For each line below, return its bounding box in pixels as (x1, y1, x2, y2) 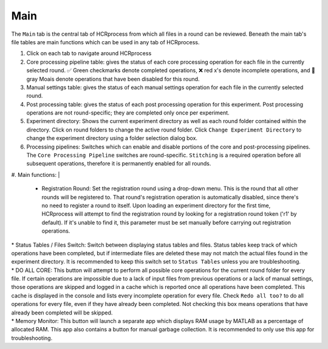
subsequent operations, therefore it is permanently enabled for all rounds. (26, 160, 211, 167)
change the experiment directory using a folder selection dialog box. (26, 135, 197, 142)
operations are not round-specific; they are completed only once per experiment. (26, 109, 230, 116)
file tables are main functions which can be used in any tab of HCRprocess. (11, 38, 200, 45)
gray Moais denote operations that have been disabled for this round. (26, 75, 200, 82)
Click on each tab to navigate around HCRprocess (26, 50, 152, 57)
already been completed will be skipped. (11, 309, 113, 316)
